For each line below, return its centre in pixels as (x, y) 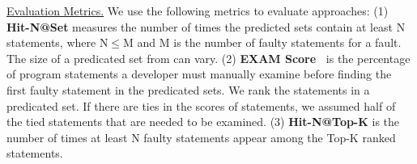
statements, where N (57, 42)
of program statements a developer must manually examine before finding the (199, 74)
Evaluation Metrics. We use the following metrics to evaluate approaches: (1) (198, 11)
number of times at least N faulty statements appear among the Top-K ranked (201, 137)
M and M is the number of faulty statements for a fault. (262, 42)
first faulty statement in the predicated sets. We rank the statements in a (188, 89)
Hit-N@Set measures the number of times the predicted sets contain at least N (206, 26)
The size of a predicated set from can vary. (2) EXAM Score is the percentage (208, 58)
